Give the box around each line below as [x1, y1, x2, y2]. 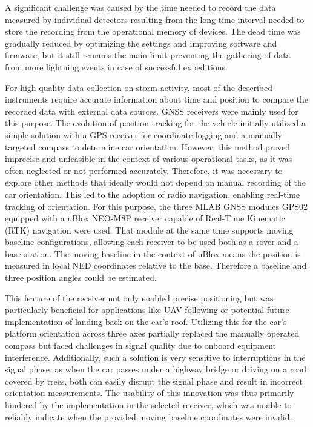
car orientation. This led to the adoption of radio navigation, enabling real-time [5, 187, 300, 200]
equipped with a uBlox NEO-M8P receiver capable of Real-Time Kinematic [5, 212, 285, 224]
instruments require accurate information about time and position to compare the [5, 93, 308, 106]
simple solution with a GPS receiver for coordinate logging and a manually [5, 128, 282, 141]
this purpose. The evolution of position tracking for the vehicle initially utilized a [5, 116, 306, 129]
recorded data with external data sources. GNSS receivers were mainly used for [5, 104, 298, 117]
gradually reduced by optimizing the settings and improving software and [5, 36, 277, 49]
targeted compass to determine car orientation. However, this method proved [5, 140, 290, 153]
